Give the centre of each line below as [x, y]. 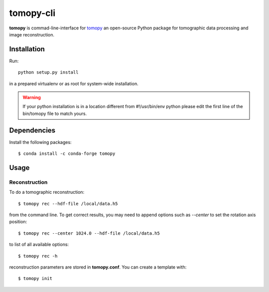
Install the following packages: [40, 142]
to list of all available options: [39, 245]
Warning [32, 98]
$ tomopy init [35, 279]
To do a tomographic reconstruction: [47, 192]
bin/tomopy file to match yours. [55, 113]
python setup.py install [48, 73]
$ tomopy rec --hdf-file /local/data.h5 [68, 204]
